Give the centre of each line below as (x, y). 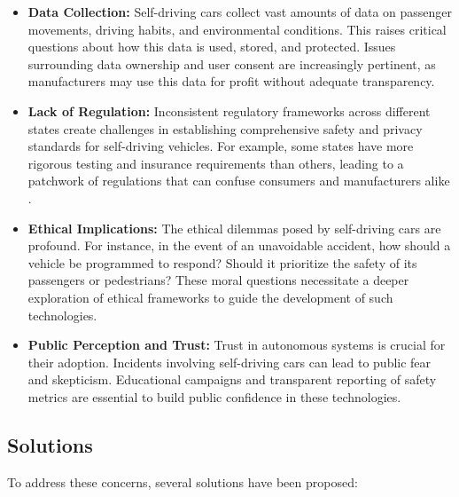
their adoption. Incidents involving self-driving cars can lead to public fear (229, 362)
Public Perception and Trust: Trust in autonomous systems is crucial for (237, 345)
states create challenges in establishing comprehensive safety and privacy (225, 128)
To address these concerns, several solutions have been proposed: (183, 481)
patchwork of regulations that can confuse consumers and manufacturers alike (239, 181)
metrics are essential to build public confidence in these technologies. (214, 396)
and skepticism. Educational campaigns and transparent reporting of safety (232, 379)
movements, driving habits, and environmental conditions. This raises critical (237, 29)
